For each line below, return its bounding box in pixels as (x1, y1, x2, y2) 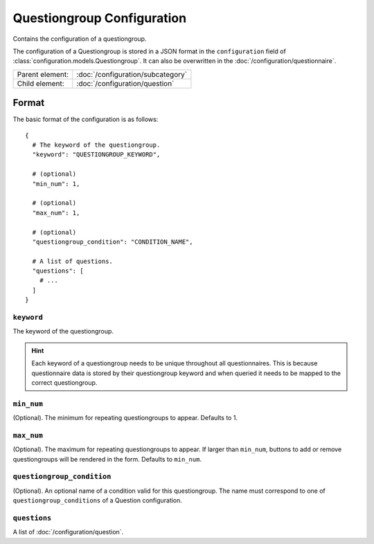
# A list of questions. (32, 257, 114, 265)
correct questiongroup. (31, 378, 98, 387)
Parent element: (17, 69, 69, 79)
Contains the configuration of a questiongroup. (12, 35, 147, 43)
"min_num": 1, (32, 180, 80, 188)
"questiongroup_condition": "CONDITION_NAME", (32, 237, 193, 246)
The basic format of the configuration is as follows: (12, 115, 159, 124)
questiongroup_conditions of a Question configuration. (12, 496, 183, 505)
